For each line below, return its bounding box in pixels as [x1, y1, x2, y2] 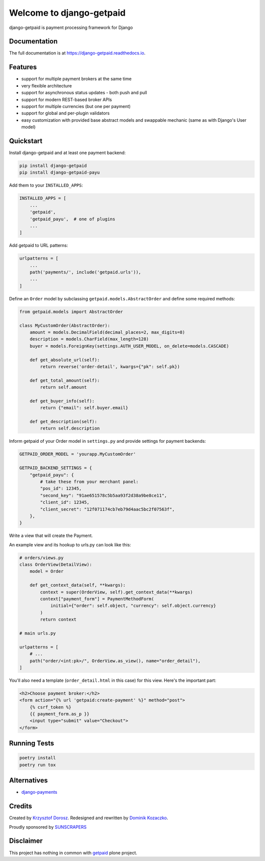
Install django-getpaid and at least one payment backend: [9, 150, 126, 156]
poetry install [19, 755, 56, 761]
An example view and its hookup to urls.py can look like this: [9, 541, 131, 547]
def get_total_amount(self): [29, 377, 100, 383]
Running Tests [9, 739, 54, 748]
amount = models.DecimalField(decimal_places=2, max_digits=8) [29, 329, 185, 335]
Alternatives [9, 776, 48, 785]
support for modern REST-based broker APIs [21, 96, 112, 103]
